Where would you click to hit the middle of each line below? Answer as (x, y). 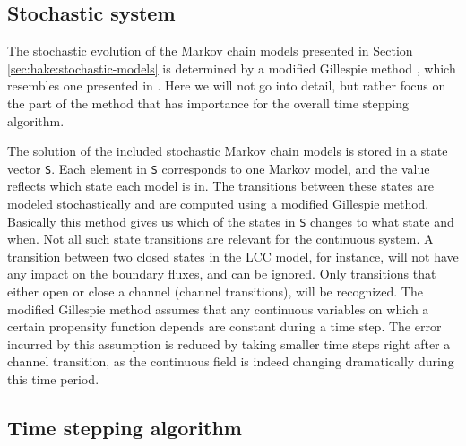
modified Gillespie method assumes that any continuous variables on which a (218, 309)
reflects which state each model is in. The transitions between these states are (220, 186)
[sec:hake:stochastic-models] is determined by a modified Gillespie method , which (232, 68)
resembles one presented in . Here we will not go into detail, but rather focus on (227, 86)
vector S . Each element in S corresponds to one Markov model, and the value (219, 168)
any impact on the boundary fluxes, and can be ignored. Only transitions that (222, 274)
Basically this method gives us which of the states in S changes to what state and (231, 221)
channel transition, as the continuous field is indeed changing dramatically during (231, 361)
